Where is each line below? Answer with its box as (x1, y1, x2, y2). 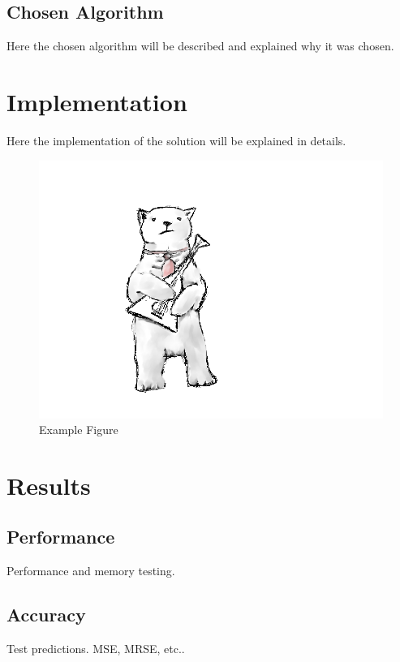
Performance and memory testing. (6, 562, 175, 579)
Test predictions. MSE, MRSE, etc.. (6, 640, 185, 657)
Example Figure (39, 421, 118, 438)
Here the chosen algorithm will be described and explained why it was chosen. (6, 37, 394, 54)
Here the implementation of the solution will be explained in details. (6, 131, 346, 148)
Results (6, 468, 91, 501)
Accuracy (6, 602, 86, 627)
